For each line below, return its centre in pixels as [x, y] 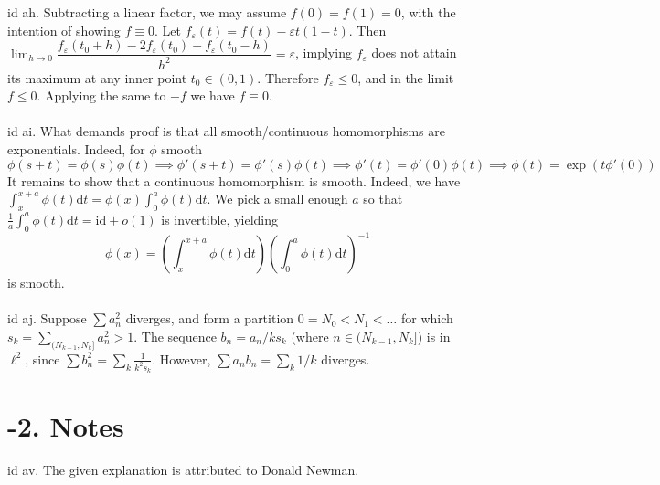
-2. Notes [66, 426]
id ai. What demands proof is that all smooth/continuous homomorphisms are [226, 131]
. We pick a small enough [277, 199]
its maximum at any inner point [97, 77]
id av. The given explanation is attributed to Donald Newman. [183, 470]
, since [43, 358]
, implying [324, 53]
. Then [367, 30]
